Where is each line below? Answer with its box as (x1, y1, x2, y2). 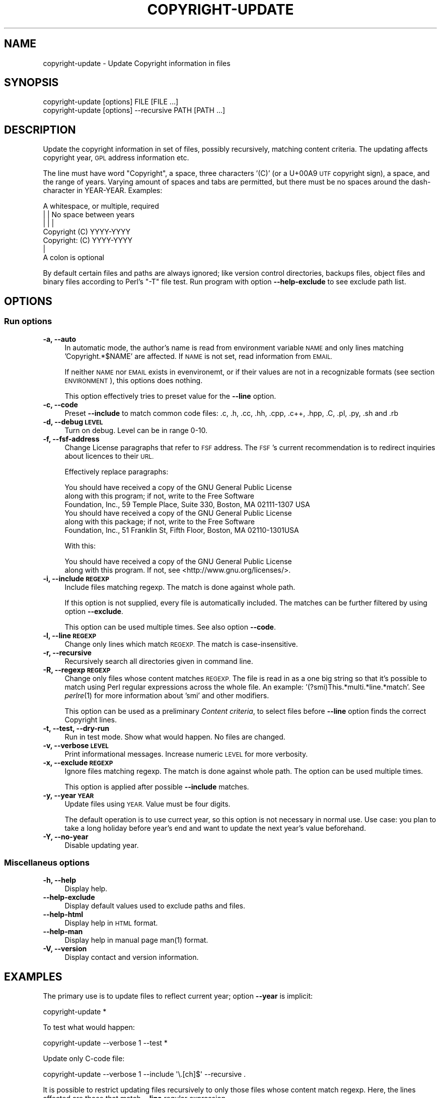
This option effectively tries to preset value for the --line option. (64, 391, 276, 400)
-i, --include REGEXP (43, 574, 109, 583)
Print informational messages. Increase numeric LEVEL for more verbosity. (64, 749, 308, 758)
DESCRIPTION (4, 123, 76, 136)
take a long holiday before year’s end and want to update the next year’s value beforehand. (64, 823, 366, 832)
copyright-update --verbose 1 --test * (43, 1039, 168, 1048)
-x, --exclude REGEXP (43, 758, 113, 767)
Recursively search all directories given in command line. (64, 656, 253, 665)
